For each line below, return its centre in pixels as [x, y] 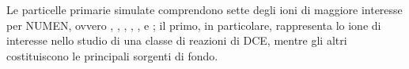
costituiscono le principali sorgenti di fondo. [112, 55]
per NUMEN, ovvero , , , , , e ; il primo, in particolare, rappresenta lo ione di [194, 25]
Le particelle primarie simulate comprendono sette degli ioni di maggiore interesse [204, 9]
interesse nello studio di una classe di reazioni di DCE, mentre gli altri [177, 40]
